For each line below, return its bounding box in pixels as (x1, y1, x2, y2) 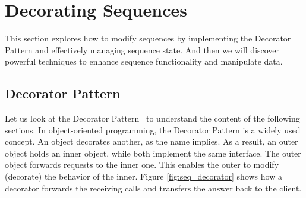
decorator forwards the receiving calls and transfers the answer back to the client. (5, 181, 302, 194)
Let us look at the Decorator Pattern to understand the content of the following (5, 112, 300, 124)
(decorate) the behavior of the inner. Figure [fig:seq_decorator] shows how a (5, 170, 282, 183)
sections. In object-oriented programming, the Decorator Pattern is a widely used (5, 123, 301, 136)
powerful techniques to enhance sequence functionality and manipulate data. (5, 55, 283, 68)
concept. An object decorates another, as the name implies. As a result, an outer (5, 135, 298, 148)
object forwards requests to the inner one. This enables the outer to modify (5, 158, 279, 171)
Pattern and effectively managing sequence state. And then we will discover (5, 43, 280, 56)
